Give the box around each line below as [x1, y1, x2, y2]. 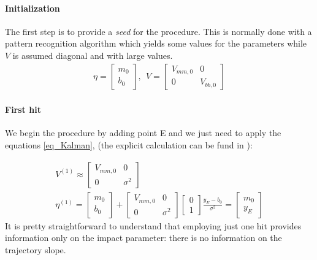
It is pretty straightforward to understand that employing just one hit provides [5, 219, 302, 232]
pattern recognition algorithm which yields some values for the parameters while [5, 37, 307, 50]
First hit [5, 103, 41, 116]
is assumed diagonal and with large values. [12, 48, 173, 61]
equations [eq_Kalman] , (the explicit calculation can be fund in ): [5, 139, 253, 151]
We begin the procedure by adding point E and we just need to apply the [5, 126, 281, 139]
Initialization [5, 1, 60, 14]
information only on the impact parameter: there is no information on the [5, 231, 282, 244]
